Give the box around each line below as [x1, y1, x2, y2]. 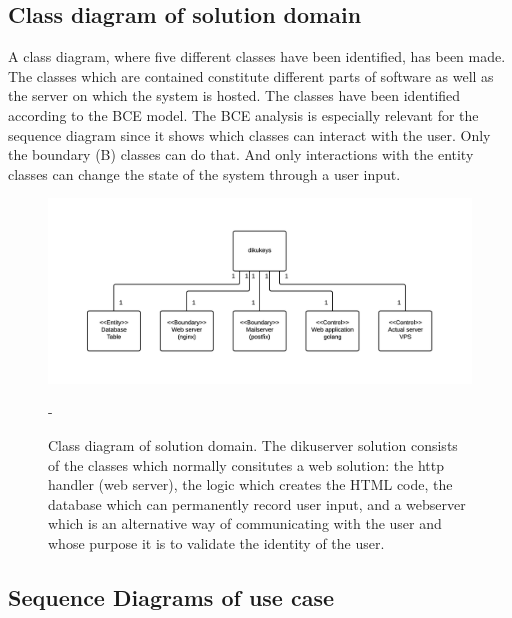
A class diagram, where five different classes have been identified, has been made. [8, 46, 506, 67]
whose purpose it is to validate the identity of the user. [48, 533, 385, 554]
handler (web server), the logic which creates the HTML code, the [48, 474, 453, 495]
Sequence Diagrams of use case [8, 582, 335, 612]
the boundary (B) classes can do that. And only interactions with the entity [8, 144, 474, 165]
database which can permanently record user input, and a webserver [48, 493, 466, 514]
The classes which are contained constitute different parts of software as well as [8, 65, 494, 86]
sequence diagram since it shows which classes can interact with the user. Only [8, 124, 491, 145]
